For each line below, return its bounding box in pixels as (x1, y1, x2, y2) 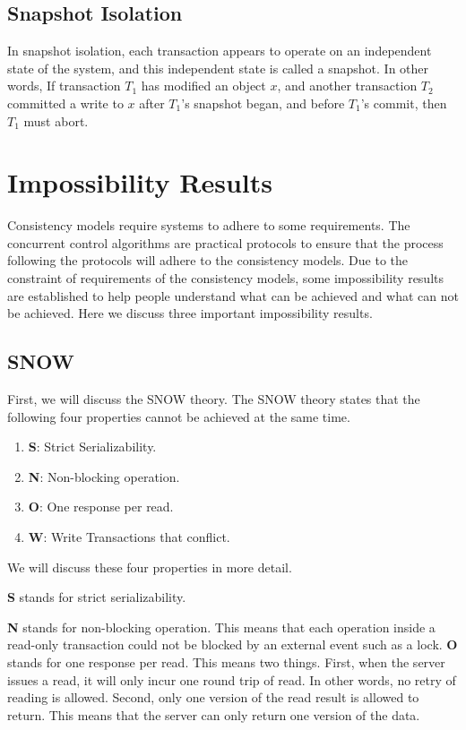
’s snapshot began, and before (181, 93, 345, 112)
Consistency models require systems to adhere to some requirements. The (7, 216, 410, 235)
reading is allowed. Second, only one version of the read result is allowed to (7, 688, 419, 707)
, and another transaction (277, 76, 418, 95)
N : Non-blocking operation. (28, 467, 180, 485)
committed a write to (7, 93, 124, 112)
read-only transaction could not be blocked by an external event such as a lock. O (7, 635, 458, 654)
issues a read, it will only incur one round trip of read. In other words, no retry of (7, 670, 456, 689)
